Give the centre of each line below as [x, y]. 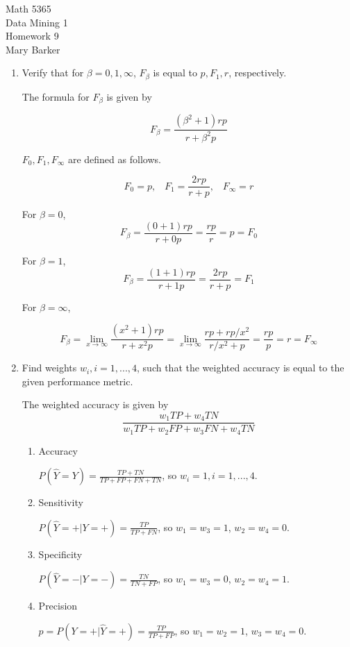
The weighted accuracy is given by [95, 404]
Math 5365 [28, 8]
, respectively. [258, 73]
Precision [58, 606]
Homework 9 [32, 36]
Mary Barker [33, 49]
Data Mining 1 [37, 22]
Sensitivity [61, 502]
